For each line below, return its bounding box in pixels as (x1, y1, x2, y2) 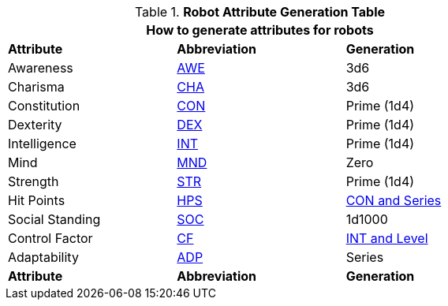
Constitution (8, 98, 80, 114)
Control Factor (8, 230, 93, 246)
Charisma (8, 79, 65, 95)
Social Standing (8, 211, 101, 227)
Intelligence (8, 136, 77, 151)
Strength (8, 174, 59, 189)
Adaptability (8, 249, 79, 265)
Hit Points (8, 192, 65, 208)
